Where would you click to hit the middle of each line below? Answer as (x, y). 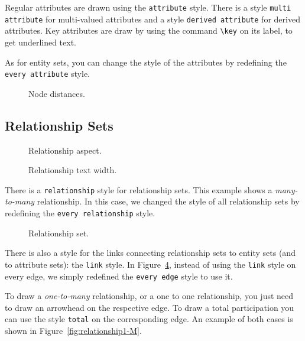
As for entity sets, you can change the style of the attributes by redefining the (146, 62)
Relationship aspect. (65, 150)
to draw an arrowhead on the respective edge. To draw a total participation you (150, 307)
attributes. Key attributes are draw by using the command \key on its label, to (149, 30)
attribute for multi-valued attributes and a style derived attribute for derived (152, 19)
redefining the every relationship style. (80, 213)
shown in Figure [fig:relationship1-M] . (73, 331)
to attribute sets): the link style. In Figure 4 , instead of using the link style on (150, 264)
